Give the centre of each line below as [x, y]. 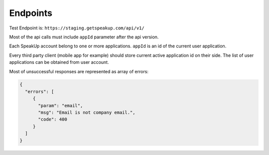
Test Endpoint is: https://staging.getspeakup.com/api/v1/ [77, 28]
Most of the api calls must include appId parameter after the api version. [84, 37]
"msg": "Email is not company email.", [87, 113]
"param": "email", [61, 105]
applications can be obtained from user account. [59, 62]
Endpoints [31, 13]
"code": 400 [53, 119]
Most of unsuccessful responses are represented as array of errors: [79, 71]
